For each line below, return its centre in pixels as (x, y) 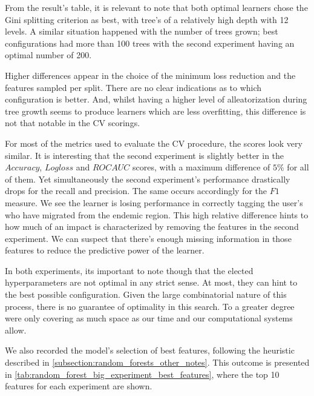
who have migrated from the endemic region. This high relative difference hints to (157, 214)
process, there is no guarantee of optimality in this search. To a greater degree (150, 306)
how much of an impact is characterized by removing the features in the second (152, 227)
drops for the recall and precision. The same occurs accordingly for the (136, 191)
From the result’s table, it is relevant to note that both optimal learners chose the (156, 7)
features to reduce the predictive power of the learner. (105, 250)
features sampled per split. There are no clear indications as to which (133, 87)
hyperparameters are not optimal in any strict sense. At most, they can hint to (151, 282)
